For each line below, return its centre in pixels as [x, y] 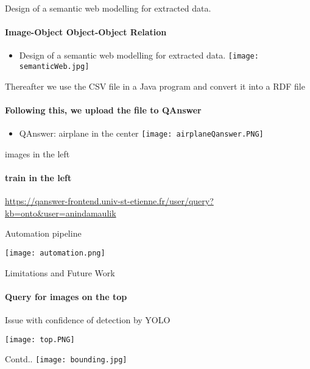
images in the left [37, 153]
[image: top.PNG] [40, 339]
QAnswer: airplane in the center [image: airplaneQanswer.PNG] [141, 133]
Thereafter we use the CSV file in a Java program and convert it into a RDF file [155, 86]
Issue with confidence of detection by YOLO [88, 319]
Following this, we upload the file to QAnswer [103, 109]
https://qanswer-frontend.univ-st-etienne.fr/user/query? [109, 201]
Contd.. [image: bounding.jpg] [66, 359]
